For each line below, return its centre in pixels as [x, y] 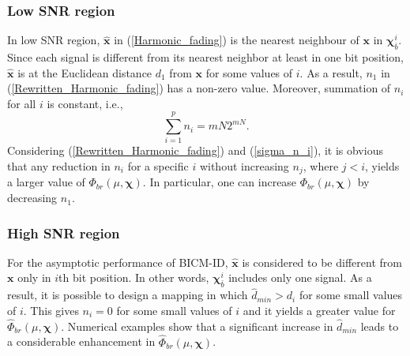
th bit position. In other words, [134, 277]
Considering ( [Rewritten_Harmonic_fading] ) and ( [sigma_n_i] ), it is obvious [195, 150]
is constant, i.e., [85, 103]
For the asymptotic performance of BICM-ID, [118, 262]
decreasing [32, 198]
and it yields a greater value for [319, 311]
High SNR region [64, 232]
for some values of [249, 72]
